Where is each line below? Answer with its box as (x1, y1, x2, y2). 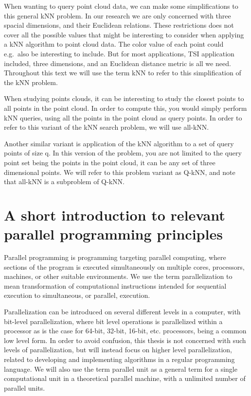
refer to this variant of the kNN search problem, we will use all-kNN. (4, 122, 209, 132)
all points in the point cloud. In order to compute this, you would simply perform (4, 103, 247, 113)
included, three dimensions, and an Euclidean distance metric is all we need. (4, 58, 231, 68)
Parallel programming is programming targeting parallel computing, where (4, 252, 226, 262)
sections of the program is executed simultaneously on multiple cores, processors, (4, 261, 245, 272)
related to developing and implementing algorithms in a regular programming (4, 354, 235, 364)
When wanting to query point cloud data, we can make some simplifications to (4, 1, 238, 11)
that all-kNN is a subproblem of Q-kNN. (4, 176, 125, 187)
